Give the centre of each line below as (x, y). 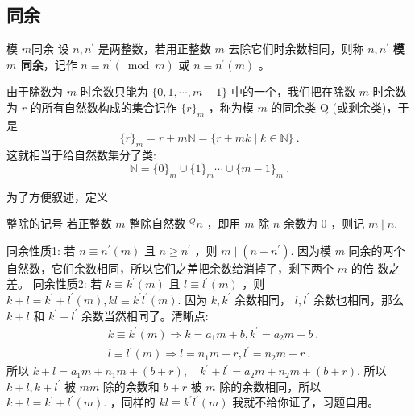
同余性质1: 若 (41, 250)
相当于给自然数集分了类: (92, 155)
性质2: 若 (79, 284)
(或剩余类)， (365, 107)
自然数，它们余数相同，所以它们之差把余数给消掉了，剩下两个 (170, 268)
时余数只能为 (114, 91)
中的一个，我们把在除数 (293, 91)
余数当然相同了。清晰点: (145, 315)
